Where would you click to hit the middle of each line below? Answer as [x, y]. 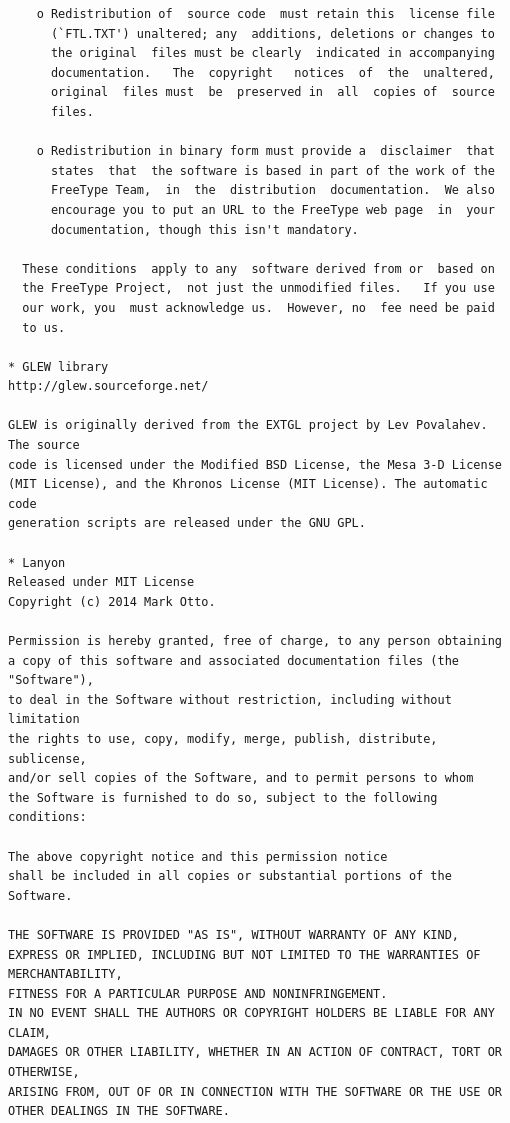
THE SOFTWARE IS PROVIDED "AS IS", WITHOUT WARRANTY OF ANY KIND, [234, 934]
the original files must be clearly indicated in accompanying [272, 53]
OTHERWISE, [44, 1072]
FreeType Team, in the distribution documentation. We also [272, 190]
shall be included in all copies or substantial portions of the [230, 876]
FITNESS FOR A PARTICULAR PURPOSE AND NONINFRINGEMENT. [198, 993]
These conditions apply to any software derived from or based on [258, 268]
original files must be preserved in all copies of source [272, 92]
